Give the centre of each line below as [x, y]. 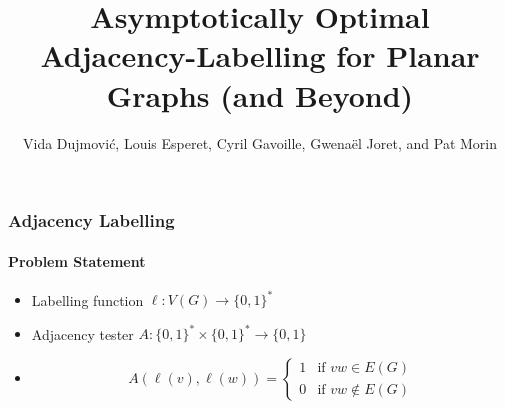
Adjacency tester [82, 333]
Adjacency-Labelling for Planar [260, 55]
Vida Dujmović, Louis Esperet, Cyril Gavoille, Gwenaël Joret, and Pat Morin [259, 142]
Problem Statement [77, 260]
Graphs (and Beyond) [260, 94]
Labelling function [87, 299]
